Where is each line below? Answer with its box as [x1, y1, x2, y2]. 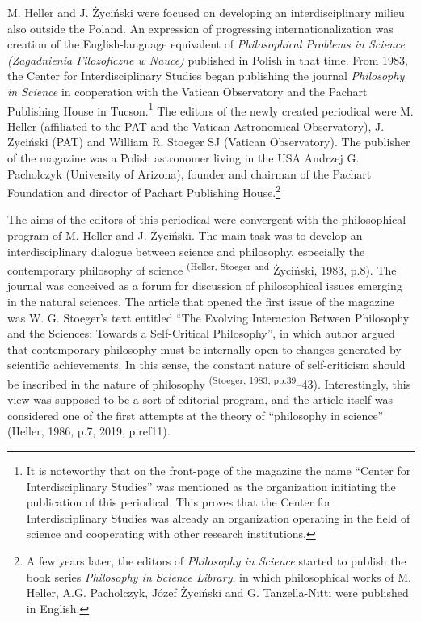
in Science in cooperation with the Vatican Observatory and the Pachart [7, 82, 368, 99]
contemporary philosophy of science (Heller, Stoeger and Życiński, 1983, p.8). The [7, 259, 397, 278]
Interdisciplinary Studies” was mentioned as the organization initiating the [26, 477, 396, 494]
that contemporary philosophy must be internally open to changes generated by [7, 340, 402, 357]
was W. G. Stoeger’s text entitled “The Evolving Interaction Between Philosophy [7, 309, 410, 326]
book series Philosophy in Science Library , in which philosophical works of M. [26, 568, 411, 585]
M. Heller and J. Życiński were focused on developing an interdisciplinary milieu [7, 4, 405, 20]
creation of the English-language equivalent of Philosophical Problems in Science [7, 36, 406, 53]
